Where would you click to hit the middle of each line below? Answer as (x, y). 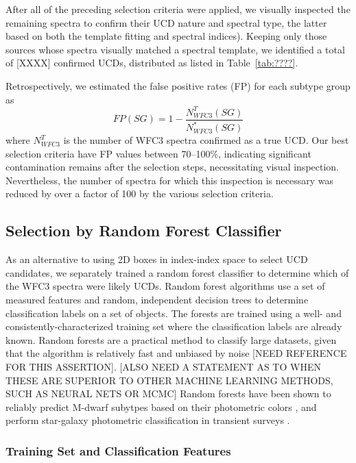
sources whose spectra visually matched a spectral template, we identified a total (175, 49)
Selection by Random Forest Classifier (144, 230)
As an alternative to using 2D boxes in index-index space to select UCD (157, 259)
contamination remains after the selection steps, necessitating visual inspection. (173, 167)
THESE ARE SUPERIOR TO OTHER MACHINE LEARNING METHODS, (169, 380)
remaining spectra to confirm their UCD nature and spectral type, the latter (166, 22)
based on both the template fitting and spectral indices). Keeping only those (166, 36)
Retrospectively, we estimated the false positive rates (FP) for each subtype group (178, 85)
